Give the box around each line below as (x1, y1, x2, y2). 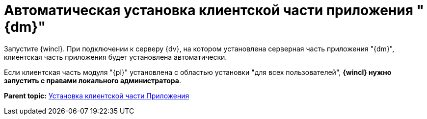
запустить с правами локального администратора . (4, 76, 181, 85)
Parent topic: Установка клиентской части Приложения (4, 91, 189, 100)
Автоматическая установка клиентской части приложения (4, 2, 413, 19)
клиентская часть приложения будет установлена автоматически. (4, 52, 227, 61)
